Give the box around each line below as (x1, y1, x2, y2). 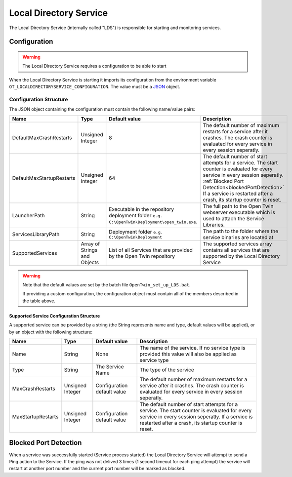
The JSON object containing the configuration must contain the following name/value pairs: (9, 106, 195, 112)
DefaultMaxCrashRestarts (12, 134, 72, 141)
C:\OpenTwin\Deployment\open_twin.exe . (109, 218, 198, 225)
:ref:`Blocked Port (203, 178, 244, 185)
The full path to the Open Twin (203, 202, 274, 209)
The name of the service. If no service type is (139, 345, 246, 351)
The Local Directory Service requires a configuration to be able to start (22, 63, 167, 69)
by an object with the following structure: (9, 329, 93, 335)
